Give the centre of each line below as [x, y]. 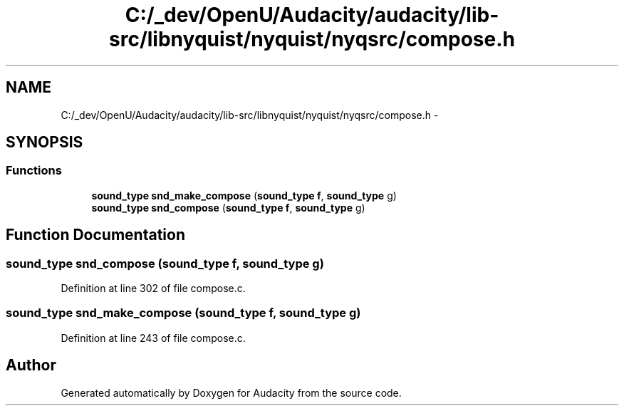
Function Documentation [95, 235]
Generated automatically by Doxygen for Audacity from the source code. [231, 392]
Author [31, 365]
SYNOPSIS [45, 142]
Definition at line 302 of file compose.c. [153, 288]
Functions [34, 171]
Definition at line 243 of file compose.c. [153, 338]
